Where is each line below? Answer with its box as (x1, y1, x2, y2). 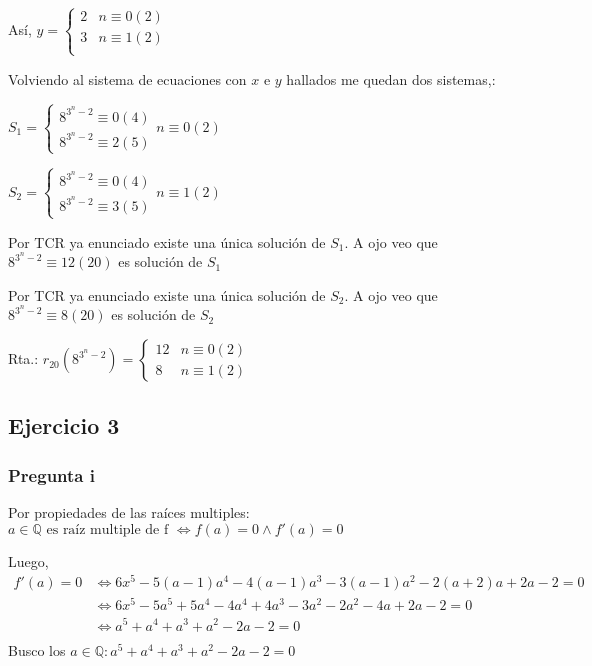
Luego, (8, 550, 49, 571)
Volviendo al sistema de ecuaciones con (8, 68, 247, 89)
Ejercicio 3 (8, 410, 120, 441)
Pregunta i (8, 462, 95, 487)
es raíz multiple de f (46, 522, 169, 537)
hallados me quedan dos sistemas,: (286, 68, 496, 89)
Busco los (8, 639, 66, 660)
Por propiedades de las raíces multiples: (8, 502, 250, 523)
